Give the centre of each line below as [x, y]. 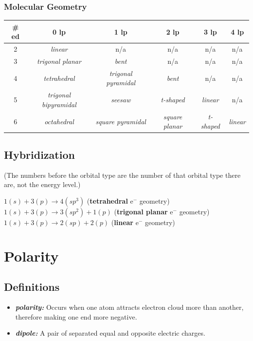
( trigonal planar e [144, 211]
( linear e [125, 222]
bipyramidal [59, 104]
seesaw [121, 100]
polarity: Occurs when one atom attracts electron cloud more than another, [129, 307]
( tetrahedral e [110, 200]
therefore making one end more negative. [76, 316]
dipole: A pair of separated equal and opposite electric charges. [110, 333]
